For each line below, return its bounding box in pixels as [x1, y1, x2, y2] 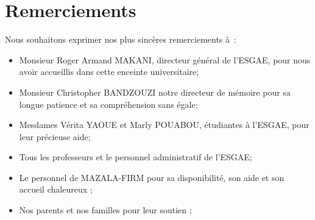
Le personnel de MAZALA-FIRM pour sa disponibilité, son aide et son [19, 171, 285, 183]
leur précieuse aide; [19, 130, 91, 143]
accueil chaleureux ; [19, 183, 93, 196]
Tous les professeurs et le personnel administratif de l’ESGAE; [19, 151, 252, 163]
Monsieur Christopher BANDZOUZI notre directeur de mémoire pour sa [19, 85, 291, 98]
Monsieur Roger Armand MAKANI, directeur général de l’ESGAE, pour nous [19, 53, 311, 66]
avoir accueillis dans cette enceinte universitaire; [19, 65, 199, 78]
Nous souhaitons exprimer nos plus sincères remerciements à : [5, 33, 236, 46]
